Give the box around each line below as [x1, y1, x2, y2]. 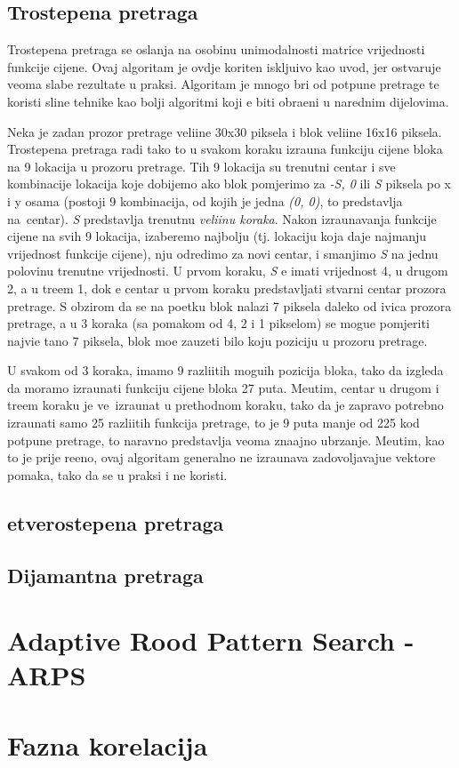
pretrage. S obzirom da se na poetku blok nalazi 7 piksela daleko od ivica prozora [7, 296, 452, 315]
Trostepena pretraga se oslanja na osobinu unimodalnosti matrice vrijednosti [7, 40, 425, 59]
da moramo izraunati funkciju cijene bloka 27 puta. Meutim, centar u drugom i [7, 378, 439, 396]
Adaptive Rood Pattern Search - [7, 622, 415, 659]
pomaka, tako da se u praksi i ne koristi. [7, 465, 228, 484]
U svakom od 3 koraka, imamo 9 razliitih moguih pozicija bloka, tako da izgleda [7, 361, 444, 380]
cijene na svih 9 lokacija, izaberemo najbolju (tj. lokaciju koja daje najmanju [7, 227, 427, 245]
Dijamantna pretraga [7, 561, 204, 588]
